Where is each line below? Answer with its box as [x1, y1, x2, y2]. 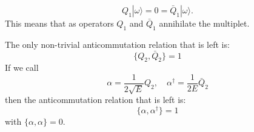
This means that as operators [5, 17, 114, 29]
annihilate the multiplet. [159, 17, 250, 29]
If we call [5, 61, 39, 74]
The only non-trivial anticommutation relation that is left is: [5, 38, 230, 50]
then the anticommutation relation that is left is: [5, 93, 186, 106]
